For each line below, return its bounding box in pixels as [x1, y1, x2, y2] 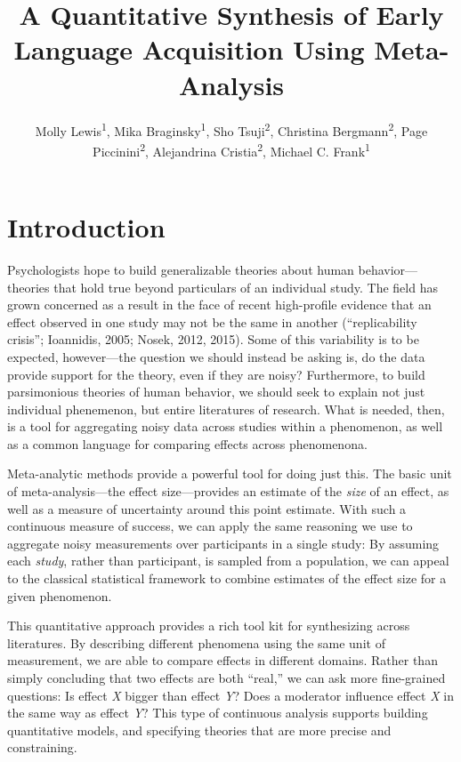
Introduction [7, 209, 166, 245]
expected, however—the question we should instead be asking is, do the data [7, 347, 425, 365]
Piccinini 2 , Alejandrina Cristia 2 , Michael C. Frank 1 [93, 139, 370, 160]
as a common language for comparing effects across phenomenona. [7, 434, 368, 453]
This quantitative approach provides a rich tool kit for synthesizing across [7, 616, 410, 635]
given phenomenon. [7, 586, 112, 605]
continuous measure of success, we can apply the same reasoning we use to [7, 517, 413, 535]
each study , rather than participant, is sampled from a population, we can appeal [7, 551, 449, 570]
